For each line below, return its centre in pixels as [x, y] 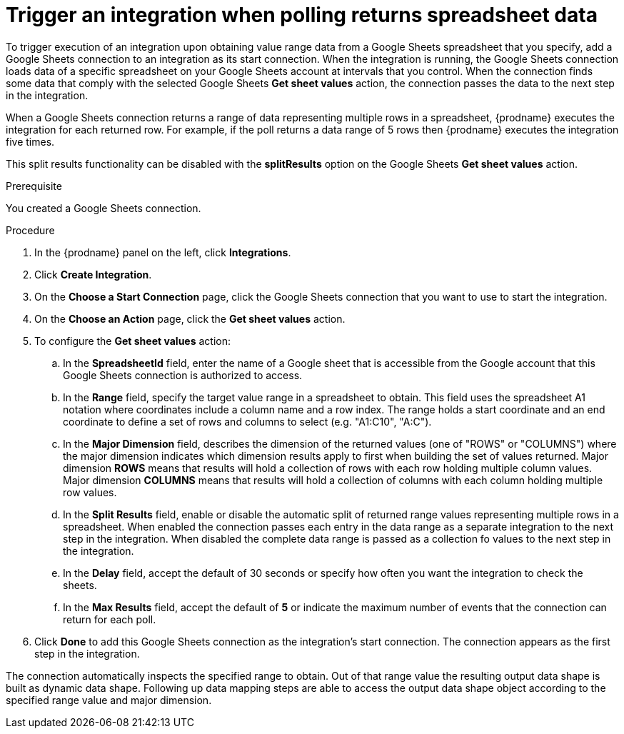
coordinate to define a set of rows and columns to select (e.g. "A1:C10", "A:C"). [247, 421]
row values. [90, 492]
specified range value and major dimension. [109, 700]
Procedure [30, 230]
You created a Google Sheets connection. [104, 208]
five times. [30, 141]
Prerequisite [34, 186]
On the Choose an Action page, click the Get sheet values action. [190, 318]
